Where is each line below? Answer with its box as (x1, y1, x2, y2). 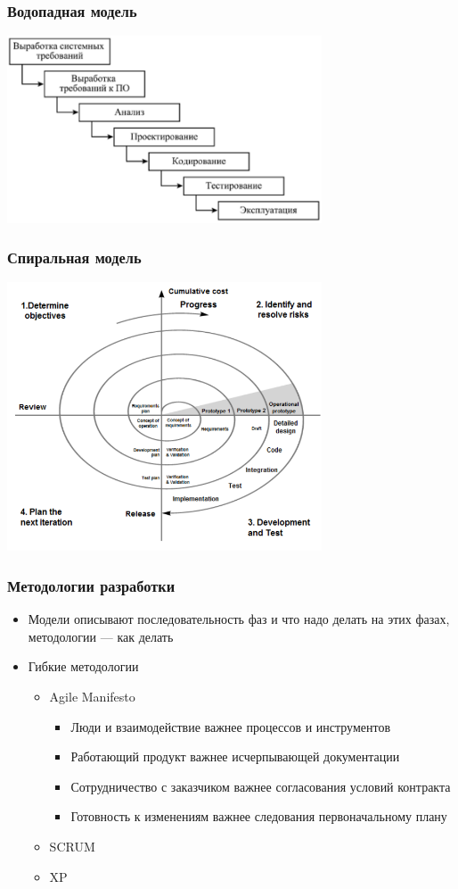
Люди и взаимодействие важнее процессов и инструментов (70, 717, 391, 735)
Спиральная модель (7, 246, 142, 269)
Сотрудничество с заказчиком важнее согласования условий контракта (70, 777, 451, 795)
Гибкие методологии (28, 657, 139, 676)
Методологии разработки (7, 574, 176, 596)
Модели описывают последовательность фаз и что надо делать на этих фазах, (28, 610, 450, 628)
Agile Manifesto (49, 686, 135, 705)
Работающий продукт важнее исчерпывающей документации (70, 747, 400, 766)
